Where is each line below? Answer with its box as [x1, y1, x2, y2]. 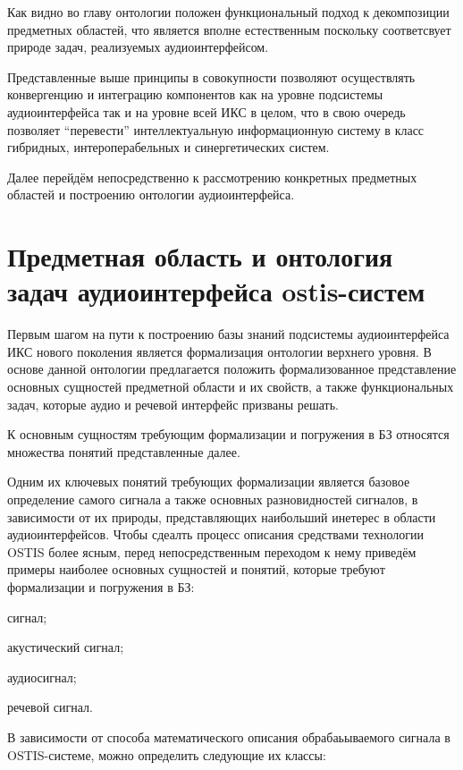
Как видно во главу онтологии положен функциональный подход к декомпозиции [7, 3, 450, 21]
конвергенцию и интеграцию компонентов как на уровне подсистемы [7, 85, 383, 104]
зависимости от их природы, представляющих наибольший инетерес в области [7, 507, 436, 526]
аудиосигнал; [7, 667, 77, 686]
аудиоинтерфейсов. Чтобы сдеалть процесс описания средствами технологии [7, 525, 424, 544]
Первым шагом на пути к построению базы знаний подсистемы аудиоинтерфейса [7, 325, 450, 343]
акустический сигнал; [7, 638, 124, 656]
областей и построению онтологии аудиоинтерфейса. [7, 185, 295, 204]
